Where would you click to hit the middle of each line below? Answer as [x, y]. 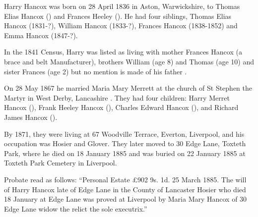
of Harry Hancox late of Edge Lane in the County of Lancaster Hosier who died [125, 189]
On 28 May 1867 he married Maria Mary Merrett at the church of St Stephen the [128, 88]
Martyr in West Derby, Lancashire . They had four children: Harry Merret [117, 97]
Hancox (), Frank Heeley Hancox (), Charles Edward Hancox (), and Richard [121, 107]
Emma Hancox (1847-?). [41, 35]
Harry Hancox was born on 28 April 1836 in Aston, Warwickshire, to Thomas [122, 6]
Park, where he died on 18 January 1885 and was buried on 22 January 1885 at [125, 153]
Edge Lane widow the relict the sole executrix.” [76, 208]
